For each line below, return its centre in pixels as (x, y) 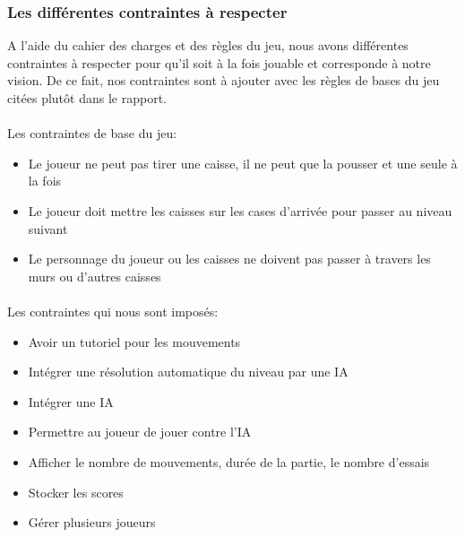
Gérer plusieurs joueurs (92, 522)
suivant (48, 228)
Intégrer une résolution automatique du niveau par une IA (188, 372)
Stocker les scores (76, 492)
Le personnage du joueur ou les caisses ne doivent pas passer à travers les (229, 259)
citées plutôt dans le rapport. (87, 98)
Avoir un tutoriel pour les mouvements (134, 341)
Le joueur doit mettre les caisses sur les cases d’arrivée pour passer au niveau (240, 210)
